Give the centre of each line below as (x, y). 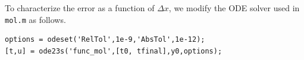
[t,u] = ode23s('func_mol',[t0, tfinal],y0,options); (114, 51)
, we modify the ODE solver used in (234, 8)
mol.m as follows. (35, 19)
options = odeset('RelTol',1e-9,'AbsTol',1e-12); (105, 40)
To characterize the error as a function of (80, 8)
